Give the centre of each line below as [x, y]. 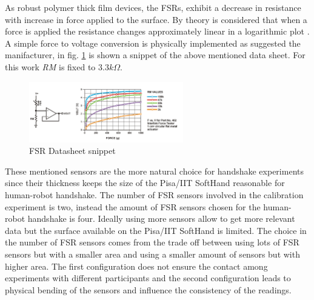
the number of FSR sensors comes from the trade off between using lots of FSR [152, 242]
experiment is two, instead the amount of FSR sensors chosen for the [133, 206]
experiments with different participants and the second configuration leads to [148, 278]
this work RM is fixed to [50, 66]
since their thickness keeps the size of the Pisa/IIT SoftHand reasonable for [145, 183]
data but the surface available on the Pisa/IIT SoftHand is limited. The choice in [156, 230]
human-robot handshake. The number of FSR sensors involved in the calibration [154, 195]
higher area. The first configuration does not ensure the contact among [136, 266]
